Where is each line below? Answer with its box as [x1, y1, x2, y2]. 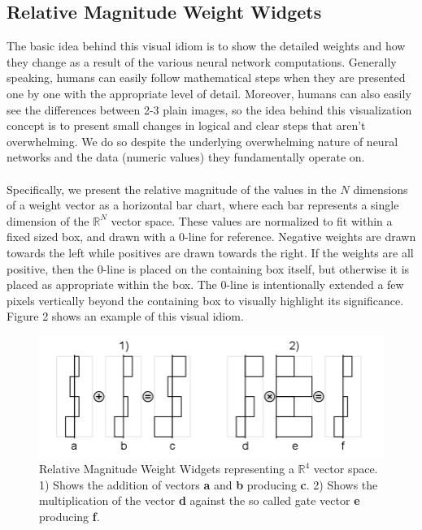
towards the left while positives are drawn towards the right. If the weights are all [7, 243, 414, 261]
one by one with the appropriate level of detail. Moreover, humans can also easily [7, 84, 411, 101]
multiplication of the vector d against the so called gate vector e [39, 492, 360, 509]
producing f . [39, 507, 100, 524]
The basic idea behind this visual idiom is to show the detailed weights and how [7, 37, 406, 54]
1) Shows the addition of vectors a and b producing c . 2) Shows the [39, 476, 378, 493]
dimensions [353, 180, 408, 197]
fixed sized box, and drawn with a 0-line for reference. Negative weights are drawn [7, 228, 416, 245]
